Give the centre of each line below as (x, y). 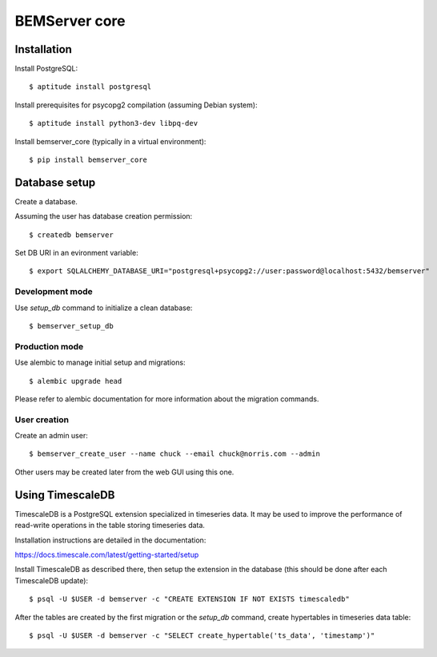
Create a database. (46, 201)
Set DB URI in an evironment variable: (77, 253)
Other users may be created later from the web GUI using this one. (124, 472)
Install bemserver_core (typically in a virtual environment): (110, 141)
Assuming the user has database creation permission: (104, 216)
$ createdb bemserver (71, 235)
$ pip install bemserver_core (88, 160)
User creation (42, 419)
